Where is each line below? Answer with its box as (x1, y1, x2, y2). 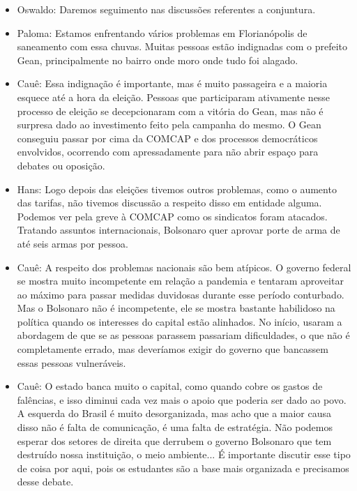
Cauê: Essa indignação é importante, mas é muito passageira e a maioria (17, 76, 328, 91)
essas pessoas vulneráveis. (17, 355, 126, 370)
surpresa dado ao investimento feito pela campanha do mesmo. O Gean (17, 117, 321, 132)
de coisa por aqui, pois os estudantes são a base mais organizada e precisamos (17, 460, 349, 475)
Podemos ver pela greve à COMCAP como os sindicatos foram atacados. (17, 209, 328, 223)
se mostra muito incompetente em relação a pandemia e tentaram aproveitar (17, 273, 344, 288)
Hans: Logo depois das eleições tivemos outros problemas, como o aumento (17, 181, 337, 196)
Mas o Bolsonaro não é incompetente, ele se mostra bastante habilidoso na (17, 301, 335, 315)
